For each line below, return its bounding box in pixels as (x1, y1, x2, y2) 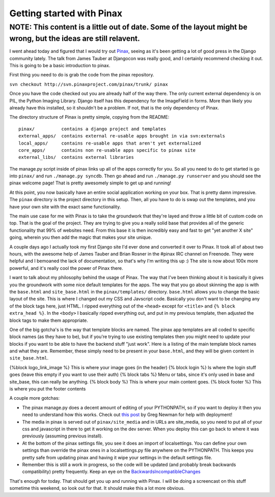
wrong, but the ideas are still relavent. (9, 34, 140, 43)
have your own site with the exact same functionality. (9, 204, 121, 210)
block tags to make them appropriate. (9, 317, 89, 323)
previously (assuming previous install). (22, 433, 103, 439)
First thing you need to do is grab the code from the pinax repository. (9, 72, 154, 78)
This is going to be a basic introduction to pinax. (9, 63, 111, 69)
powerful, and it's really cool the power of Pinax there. (9, 265, 123, 271)
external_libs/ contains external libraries (18, 154, 134, 160)
